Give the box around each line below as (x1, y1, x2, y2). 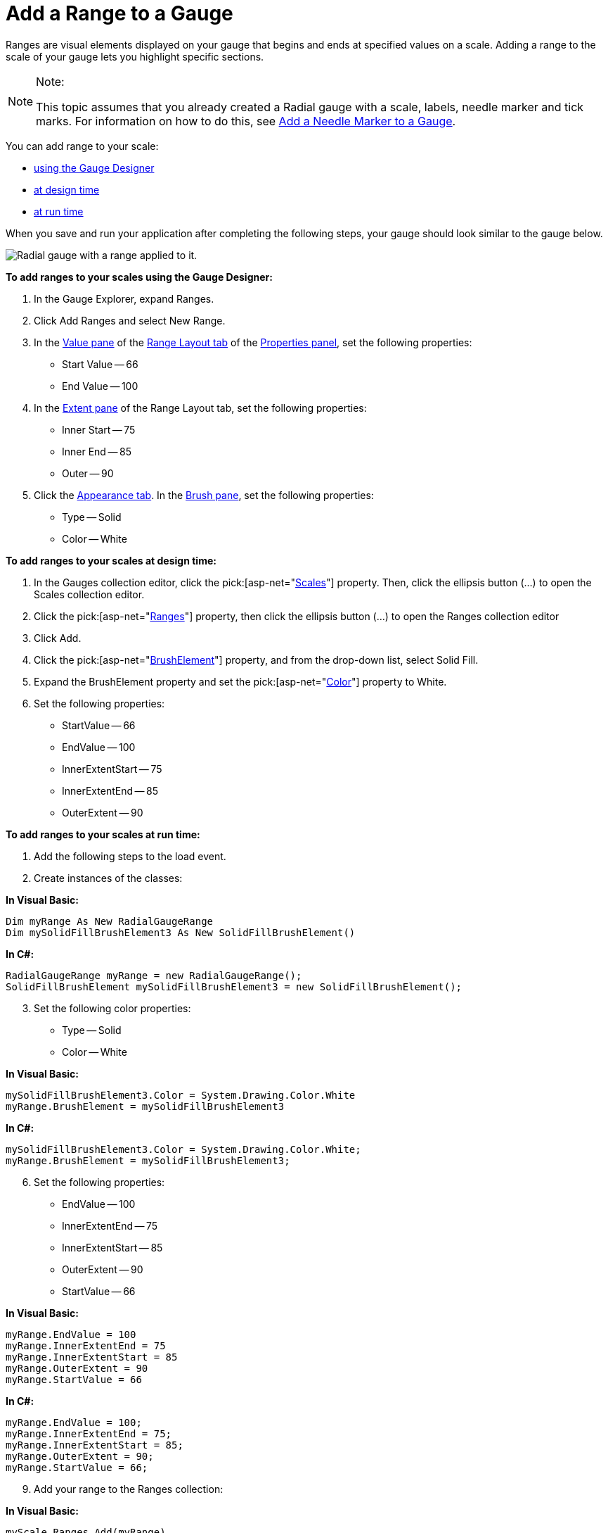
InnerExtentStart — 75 (62, 762, 162, 775)
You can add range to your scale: (6, 139, 159, 152)
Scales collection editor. (34, 588, 145, 600)
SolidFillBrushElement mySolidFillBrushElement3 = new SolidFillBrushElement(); (6, 980, 463, 992)
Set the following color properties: (34, 1002, 191, 1014)
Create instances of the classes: (34, 871, 183, 884)
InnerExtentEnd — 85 (62, 784, 159, 797)
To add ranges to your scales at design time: (6, 554, 216, 567)
